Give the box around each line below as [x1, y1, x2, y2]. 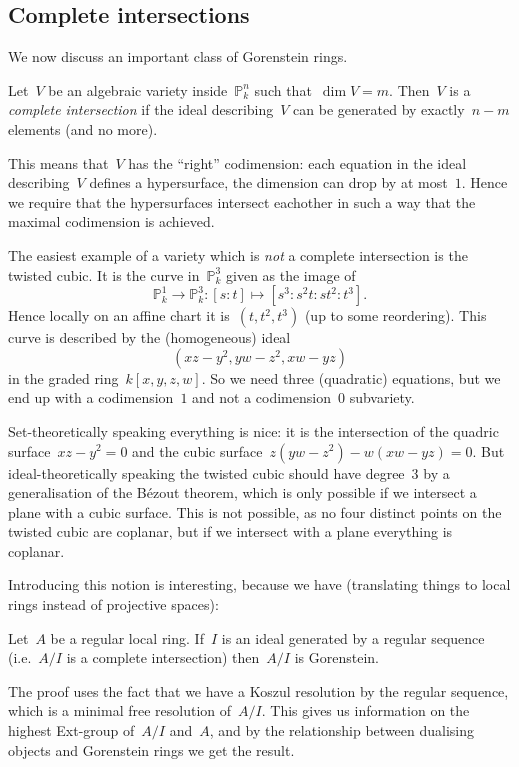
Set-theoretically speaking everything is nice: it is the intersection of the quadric [8, 420, 499, 441]
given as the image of [226, 264, 356, 285]
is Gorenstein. [294, 647, 379, 668]
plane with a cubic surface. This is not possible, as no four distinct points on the [8, 501, 502, 522]
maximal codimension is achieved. [8, 211, 215, 232]
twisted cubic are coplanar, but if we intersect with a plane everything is [8, 521, 453, 542]
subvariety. [349, 387, 415, 408]
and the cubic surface [132, 440, 263, 461]
